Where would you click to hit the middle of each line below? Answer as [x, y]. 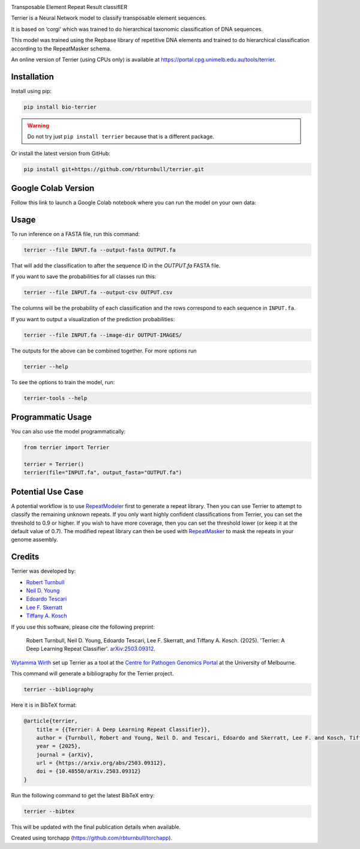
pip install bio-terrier [60, 107]
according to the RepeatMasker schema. [61, 49]
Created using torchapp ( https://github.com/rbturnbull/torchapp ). [92, 838]
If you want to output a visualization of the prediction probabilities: [93, 319]
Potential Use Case [47, 491]
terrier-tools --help [55, 398]
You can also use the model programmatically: [68, 432]
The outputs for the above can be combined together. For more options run [104, 351]
